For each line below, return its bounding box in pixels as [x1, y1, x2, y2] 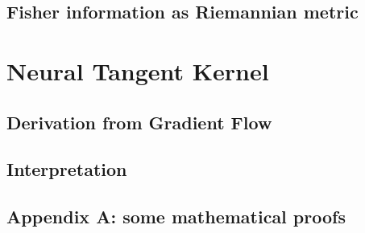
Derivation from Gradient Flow [6, 109, 272, 134]
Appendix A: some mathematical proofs [6, 204, 346, 229]
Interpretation [6, 157, 127, 182]
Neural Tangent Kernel [6, 54, 269, 87]
